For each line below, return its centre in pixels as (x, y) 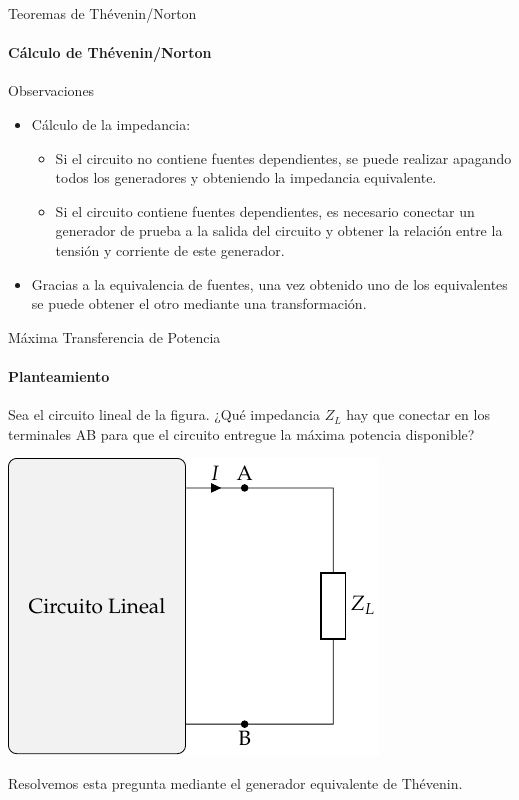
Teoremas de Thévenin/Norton (102, 13)
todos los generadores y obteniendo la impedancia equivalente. (246, 177)
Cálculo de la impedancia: (111, 123)
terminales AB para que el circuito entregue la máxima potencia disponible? (241, 433)
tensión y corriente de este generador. (170, 249)
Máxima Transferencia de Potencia (114, 336)
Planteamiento (59, 375)
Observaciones (51, 90)
